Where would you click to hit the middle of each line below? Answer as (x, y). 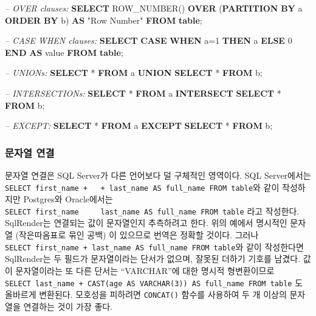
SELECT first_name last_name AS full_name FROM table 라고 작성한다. (152, 211)
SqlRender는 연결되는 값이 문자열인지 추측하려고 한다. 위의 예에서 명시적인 (146, 223)
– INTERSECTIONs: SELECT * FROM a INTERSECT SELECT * (143, 93)
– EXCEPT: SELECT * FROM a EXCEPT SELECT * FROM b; (139, 125)
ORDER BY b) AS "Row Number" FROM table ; (104, 20)
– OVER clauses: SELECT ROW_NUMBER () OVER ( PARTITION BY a (154, 8)
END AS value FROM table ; (64, 52)
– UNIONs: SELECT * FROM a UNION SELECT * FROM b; (134, 73)
